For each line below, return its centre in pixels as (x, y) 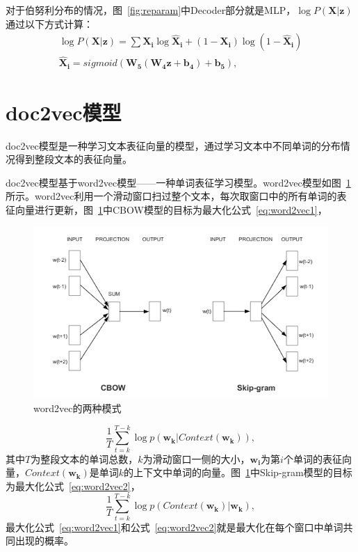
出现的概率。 (44, 541)
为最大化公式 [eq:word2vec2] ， (73, 486)
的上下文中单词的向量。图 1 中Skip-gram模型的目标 (238, 472)
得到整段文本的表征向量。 (73, 159)
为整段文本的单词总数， (84, 458)
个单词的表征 (312, 458)
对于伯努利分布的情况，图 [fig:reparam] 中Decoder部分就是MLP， (151, 10)
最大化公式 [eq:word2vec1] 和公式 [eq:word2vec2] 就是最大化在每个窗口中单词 (174, 527)
